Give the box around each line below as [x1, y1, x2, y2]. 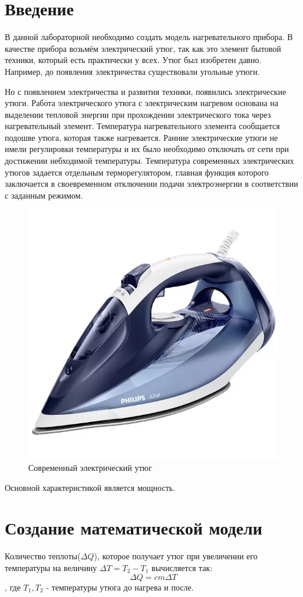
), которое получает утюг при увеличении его [94, 550, 258, 562]
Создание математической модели [5, 516, 262, 540]
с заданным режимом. [5, 189, 83, 201]
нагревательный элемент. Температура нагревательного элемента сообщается [5, 120, 280, 132]
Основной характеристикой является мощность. [5, 481, 176, 493]
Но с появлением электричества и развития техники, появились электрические [5, 85, 286, 97]
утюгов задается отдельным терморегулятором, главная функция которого [5, 166, 269, 178]
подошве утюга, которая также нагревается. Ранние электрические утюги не [5, 131, 278, 143]
